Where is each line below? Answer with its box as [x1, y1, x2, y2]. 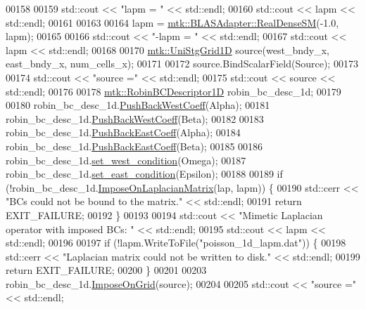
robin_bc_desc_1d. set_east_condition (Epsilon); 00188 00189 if [6, 166, 283, 181]
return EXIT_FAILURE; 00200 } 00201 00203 [6, 263, 207, 277]
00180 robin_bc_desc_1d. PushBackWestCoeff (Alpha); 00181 [6, 98, 270, 112]
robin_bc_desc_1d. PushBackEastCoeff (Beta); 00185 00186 [6, 138, 263, 153]
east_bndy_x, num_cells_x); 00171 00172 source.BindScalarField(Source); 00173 [6, 56, 358, 71]
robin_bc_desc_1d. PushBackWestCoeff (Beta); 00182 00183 [6, 111, 264, 126]
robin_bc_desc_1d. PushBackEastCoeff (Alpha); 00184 [6, 125, 241, 140]
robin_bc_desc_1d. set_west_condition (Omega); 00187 [6, 152, 246, 167]
